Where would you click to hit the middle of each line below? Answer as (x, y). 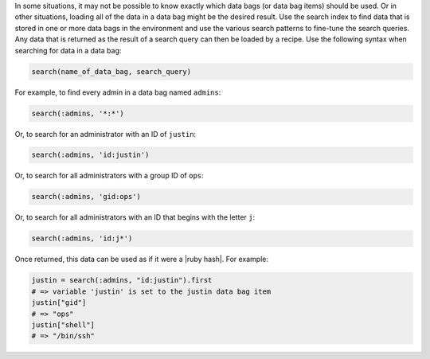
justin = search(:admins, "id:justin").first (122, 280)
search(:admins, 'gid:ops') (86, 197)
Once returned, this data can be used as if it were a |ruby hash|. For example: (142, 259)
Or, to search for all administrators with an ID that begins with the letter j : (135, 217)
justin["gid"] (59, 303)
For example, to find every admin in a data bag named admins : (118, 92)
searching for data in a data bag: (68, 50)
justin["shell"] (63, 325)
